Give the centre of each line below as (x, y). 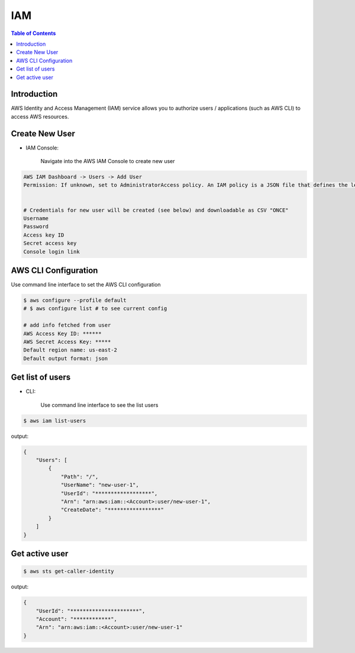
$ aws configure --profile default (75, 300)
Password (36, 227)
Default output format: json (66, 358)
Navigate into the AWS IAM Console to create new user (108, 161)
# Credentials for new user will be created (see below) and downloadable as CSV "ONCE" (156, 210)
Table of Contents (33, 33)
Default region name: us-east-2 (70, 350)
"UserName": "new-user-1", (100, 485)
